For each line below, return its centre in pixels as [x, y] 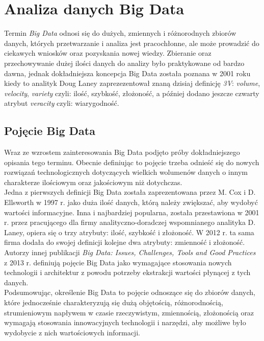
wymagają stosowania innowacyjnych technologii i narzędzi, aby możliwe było [125, 322]
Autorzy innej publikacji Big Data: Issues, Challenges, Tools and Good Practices [130, 252]
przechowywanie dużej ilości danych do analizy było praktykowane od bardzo [124, 63]
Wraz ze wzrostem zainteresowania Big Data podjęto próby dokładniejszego [122, 152]
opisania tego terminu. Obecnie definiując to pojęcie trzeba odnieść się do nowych [132, 162]
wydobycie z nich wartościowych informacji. [72, 332]
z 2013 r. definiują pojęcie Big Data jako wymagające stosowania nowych [118, 262]
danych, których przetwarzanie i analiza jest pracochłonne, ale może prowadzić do [132, 43]
